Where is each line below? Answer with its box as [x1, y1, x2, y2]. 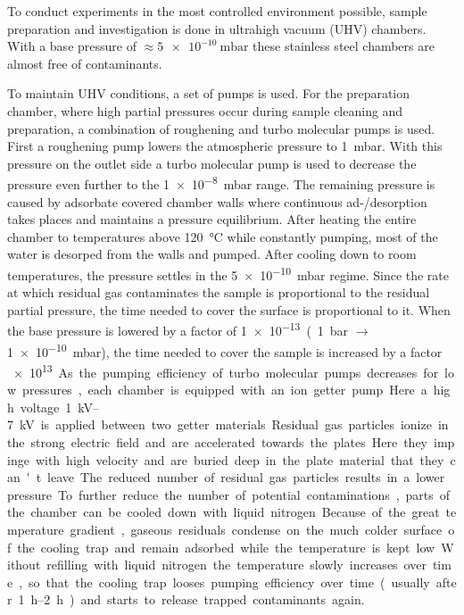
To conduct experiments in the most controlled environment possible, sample [7, 2, 427, 20]
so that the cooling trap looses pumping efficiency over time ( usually [29, 572, 430, 591]
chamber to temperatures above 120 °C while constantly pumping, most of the [7, 227, 438, 245]
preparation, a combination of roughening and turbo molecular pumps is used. [7, 119, 435, 137]
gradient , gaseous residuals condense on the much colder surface [70, 519, 443, 538]
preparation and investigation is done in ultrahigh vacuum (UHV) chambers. [7, 19, 427, 37]
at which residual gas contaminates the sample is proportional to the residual [7, 283, 430, 302]
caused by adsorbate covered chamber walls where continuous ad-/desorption [7, 192, 427, 211]
